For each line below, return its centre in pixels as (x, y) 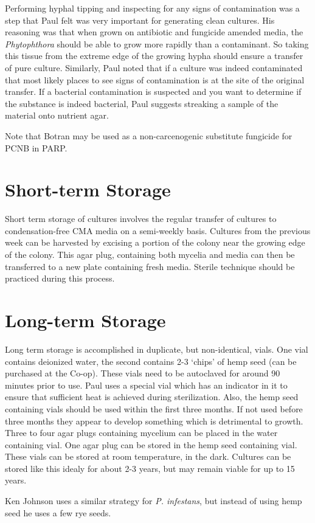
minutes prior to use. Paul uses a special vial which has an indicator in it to (146, 385)
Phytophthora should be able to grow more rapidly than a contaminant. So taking (157, 43)
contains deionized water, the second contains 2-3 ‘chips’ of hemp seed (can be (151, 361)
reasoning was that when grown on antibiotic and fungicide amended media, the (154, 32)
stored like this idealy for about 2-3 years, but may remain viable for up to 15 (150, 468)
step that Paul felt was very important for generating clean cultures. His (140, 20)
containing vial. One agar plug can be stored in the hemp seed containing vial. (151, 444)
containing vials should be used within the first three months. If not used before (154, 408)
